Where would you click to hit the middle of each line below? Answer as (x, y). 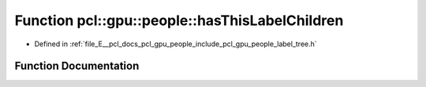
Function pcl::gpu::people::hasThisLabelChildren (179, 20)
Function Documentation (77, 66)
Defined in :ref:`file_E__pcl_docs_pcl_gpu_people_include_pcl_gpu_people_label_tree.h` (176, 44)
